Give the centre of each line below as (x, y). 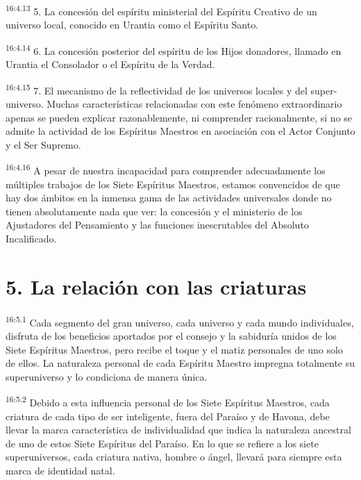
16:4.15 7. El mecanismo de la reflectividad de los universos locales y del (157, 89)
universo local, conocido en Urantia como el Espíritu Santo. (132, 25)
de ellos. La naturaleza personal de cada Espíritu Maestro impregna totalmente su (180, 363)
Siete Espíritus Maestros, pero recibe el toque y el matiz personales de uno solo (174, 349)
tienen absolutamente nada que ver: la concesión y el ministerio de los (154, 211)
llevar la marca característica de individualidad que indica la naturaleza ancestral (178, 430)
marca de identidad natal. (60, 470)
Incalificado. (31, 238)
